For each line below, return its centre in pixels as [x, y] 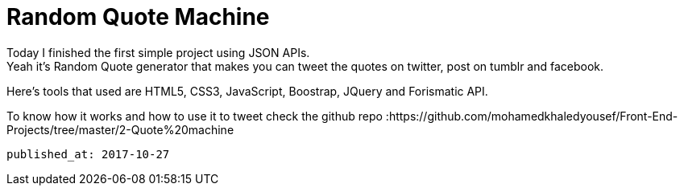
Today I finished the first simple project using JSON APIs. [158, 52]
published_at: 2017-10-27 [88, 154]
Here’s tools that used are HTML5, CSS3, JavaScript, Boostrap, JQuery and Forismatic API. [247, 91]
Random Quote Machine [138, 17]
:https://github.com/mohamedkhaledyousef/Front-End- [532, 116]
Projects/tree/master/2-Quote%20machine [120, 129]
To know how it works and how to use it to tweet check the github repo [195, 116]
